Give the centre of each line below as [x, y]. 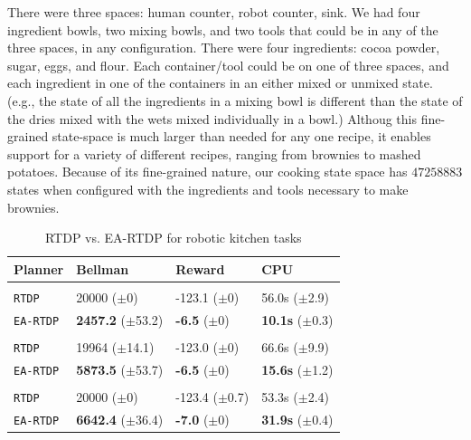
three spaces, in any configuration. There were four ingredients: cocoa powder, [224, 48]
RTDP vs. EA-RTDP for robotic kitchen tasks [173, 238]
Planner [39, 268]
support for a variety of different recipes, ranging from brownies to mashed [214, 153]
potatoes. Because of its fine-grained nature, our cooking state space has [207, 172]
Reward [200, 268]
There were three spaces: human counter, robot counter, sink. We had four [214, 12]
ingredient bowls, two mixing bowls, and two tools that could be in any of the [223, 29]
